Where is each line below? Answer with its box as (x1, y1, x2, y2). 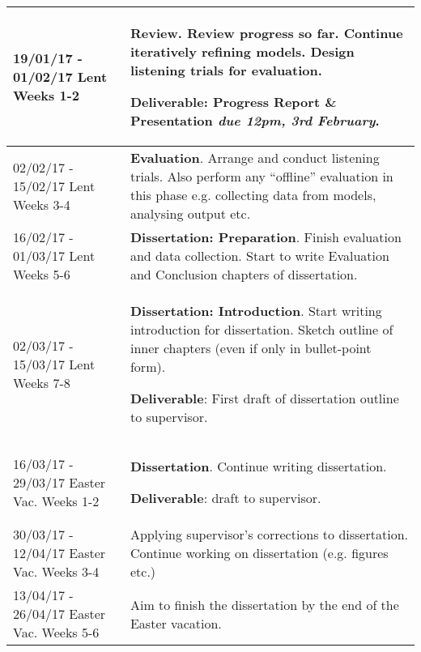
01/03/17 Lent (13, 246, 96, 265)
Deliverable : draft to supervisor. (130, 488, 321, 507)
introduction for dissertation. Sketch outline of (130, 320, 393, 339)
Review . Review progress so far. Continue (130, 23, 403, 42)
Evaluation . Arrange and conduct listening (130, 148, 380, 167)
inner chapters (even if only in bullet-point (130, 339, 372, 357)
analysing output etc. (130, 204, 251, 223)
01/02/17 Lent (13, 67, 108, 86)
